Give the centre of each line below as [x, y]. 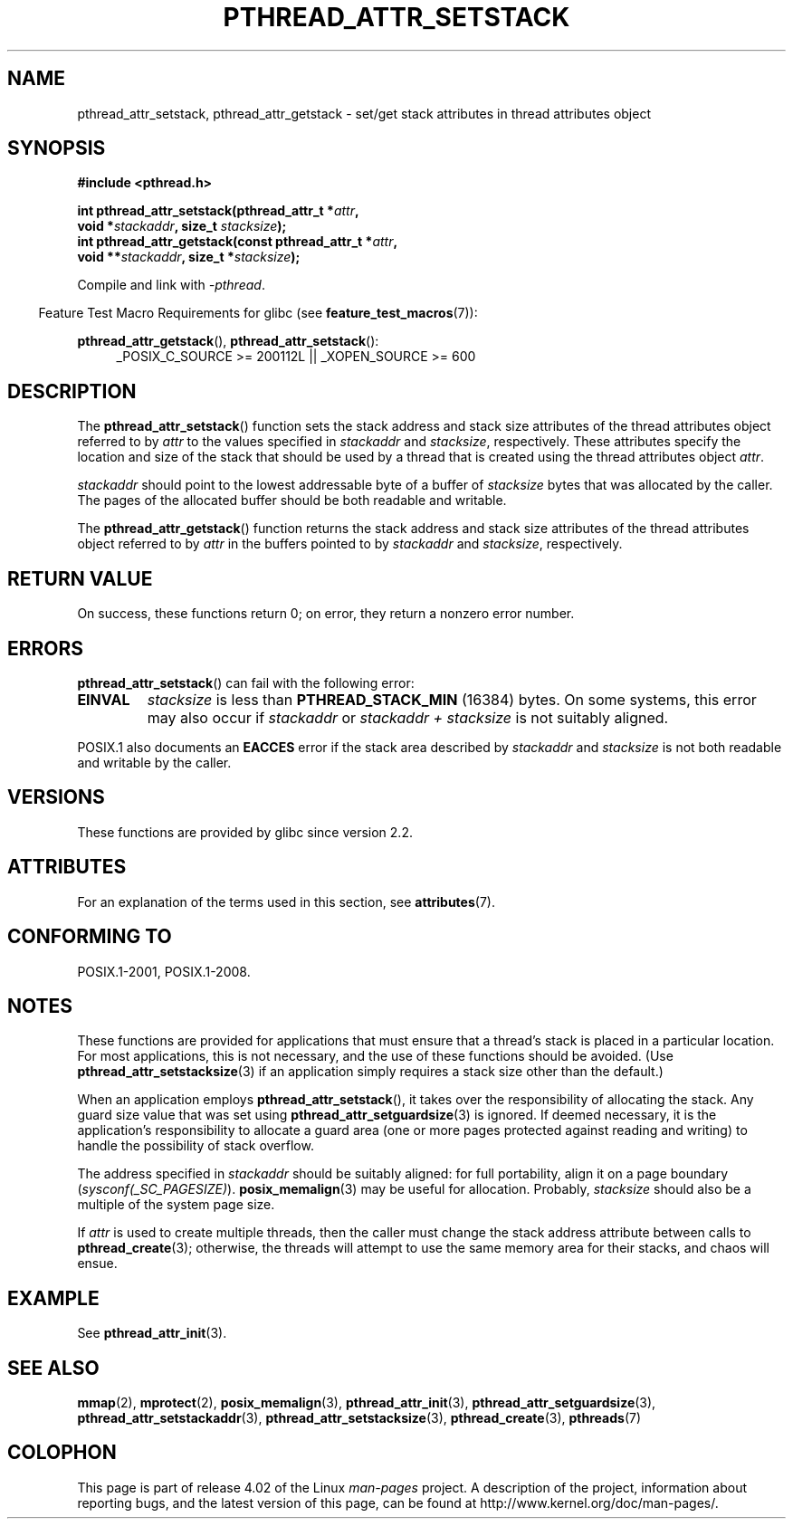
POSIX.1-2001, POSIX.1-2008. [164, 971]
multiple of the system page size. [176, 1205]
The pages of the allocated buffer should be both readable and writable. [292, 501]
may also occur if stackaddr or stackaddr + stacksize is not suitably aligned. [408, 717]
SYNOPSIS [57, 148]
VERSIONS [56, 797]
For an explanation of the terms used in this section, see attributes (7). [286, 901]
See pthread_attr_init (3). [152, 1333]
